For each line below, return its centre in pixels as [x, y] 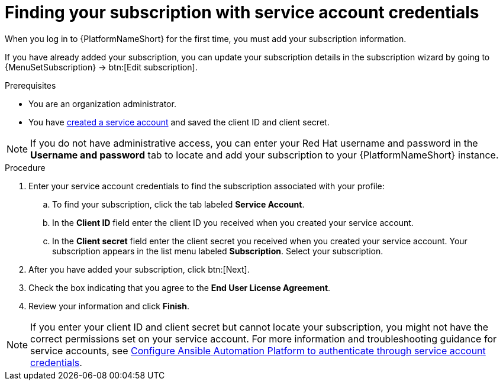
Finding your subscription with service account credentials [242, 12]
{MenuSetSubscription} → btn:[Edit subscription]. [101, 67]
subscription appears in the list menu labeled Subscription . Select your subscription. [218, 251]
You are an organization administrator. [102, 103]
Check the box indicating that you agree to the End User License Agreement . [180, 287]
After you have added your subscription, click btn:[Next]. [139, 269]
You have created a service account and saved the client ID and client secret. [179, 122]
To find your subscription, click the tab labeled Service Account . [178, 204]
